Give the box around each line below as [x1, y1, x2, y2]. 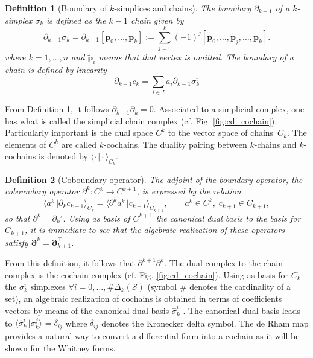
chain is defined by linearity [5, 63, 107, 76]
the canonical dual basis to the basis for [156, 211, 301, 224]
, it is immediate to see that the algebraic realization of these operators [24, 223, 285, 236]
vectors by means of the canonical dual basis [5, 304, 169, 317]
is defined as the [46, 13, 106, 26]
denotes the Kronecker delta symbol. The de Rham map [101, 316, 309, 329]
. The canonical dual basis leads [183, 304, 301, 317]
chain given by [130, 13, 184, 26]
